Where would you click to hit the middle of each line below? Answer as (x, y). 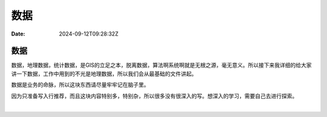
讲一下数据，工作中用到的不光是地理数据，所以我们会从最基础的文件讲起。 (104, 74)
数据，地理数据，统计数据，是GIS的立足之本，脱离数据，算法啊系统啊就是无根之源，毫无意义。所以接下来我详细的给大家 (161, 65)
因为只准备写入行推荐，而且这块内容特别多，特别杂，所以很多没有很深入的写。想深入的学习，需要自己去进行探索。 (154, 96)
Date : (18, 34)
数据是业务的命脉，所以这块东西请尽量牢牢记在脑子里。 (80, 85)
